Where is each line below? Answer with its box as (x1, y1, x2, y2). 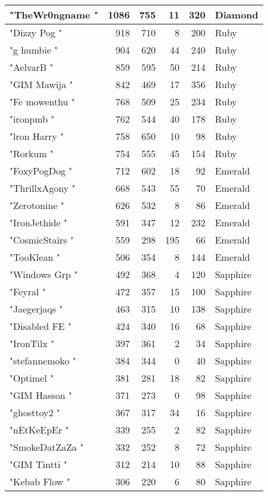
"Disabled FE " (10, 319, 72, 333)
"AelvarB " (10, 60, 53, 74)
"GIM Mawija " (10, 77, 73, 91)
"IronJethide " (10, 216, 68, 229)
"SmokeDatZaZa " (10, 440, 84, 454)
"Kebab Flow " (10, 475, 70, 488)
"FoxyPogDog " (10, 164, 72, 177)
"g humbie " (10, 43, 58, 57)
